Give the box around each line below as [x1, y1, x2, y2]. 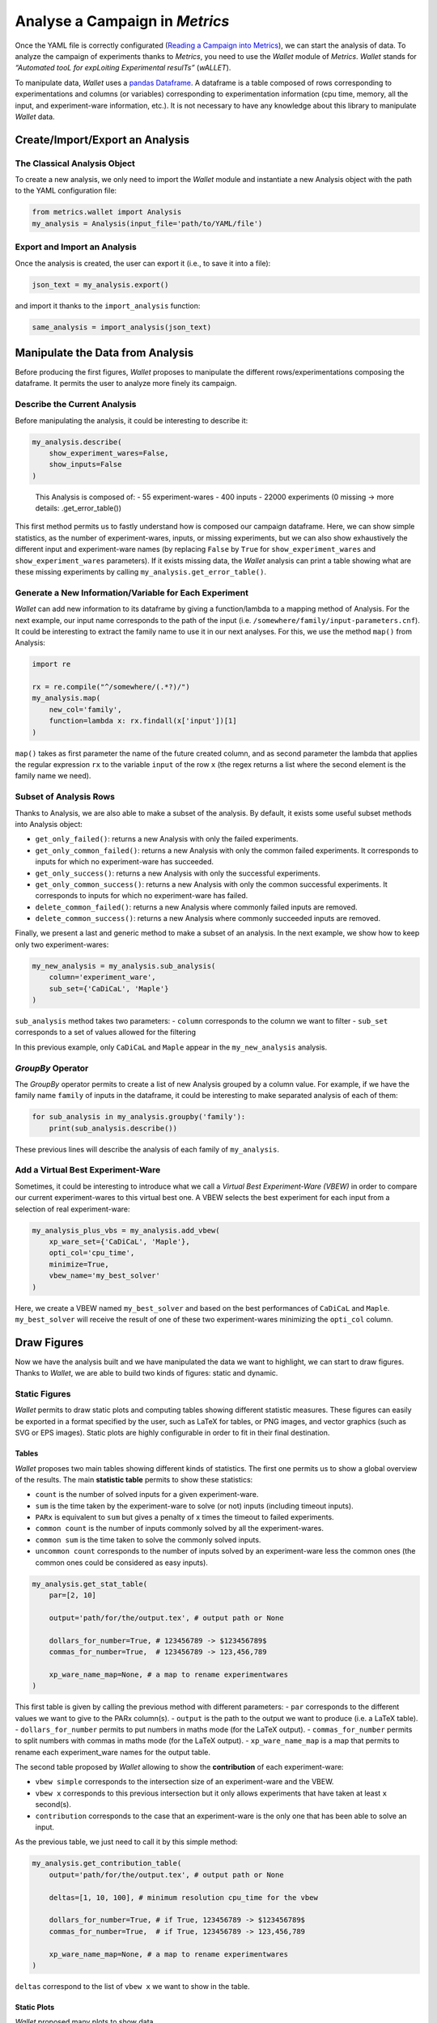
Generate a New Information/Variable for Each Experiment [15, 587, 248, 598]
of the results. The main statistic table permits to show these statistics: [15, 1474, 253, 1484]
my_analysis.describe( [32, 437, 122, 447]
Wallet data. [15, 112, 56, 121]
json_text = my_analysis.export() [32, 280, 169, 289]
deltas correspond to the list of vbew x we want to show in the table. [15, 1981, 250, 1991]
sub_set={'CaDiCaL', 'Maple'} [49, 984, 169, 993]
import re [32, 659, 71, 669]
